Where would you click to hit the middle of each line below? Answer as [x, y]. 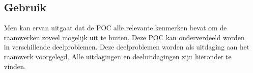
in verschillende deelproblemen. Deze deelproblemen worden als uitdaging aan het [127, 47]
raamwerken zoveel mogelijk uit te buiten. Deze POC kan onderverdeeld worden [124, 37]
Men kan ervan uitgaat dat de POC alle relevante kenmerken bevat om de [115, 28]
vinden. [15, 66]
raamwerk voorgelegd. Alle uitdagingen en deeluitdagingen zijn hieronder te [118, 56]
